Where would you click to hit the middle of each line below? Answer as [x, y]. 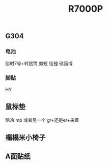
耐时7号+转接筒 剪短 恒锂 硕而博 [39, 64]
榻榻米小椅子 [25, 137]
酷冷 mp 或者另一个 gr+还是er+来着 [42, 120]
